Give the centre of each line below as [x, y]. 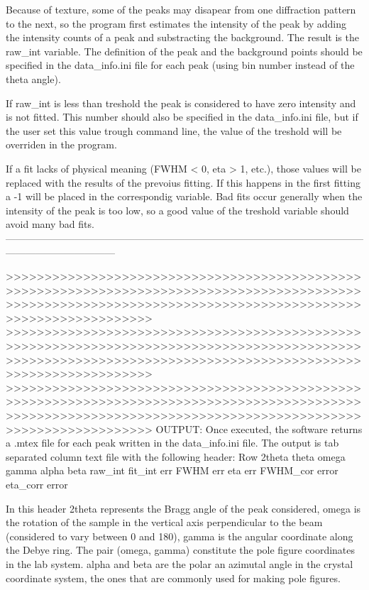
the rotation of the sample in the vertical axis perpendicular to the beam [164, 522]
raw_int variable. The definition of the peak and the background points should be [184, 51]
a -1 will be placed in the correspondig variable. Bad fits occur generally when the [184, 196]
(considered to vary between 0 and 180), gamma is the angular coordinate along [180, 536]
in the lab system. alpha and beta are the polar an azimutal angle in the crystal [180, 563]
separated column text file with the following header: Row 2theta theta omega [176, 456]
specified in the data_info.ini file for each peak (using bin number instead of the [180, 65]
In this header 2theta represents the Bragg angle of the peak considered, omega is [183, 508]
